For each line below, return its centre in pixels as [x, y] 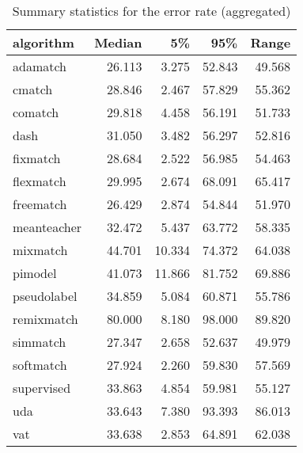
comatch [36, 112]
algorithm [44, 42]
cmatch [33, 89]
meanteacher [47, 227]
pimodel [35, 273]
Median [118, 42]
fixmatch [37, 158]
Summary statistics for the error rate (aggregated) [151, 11]
